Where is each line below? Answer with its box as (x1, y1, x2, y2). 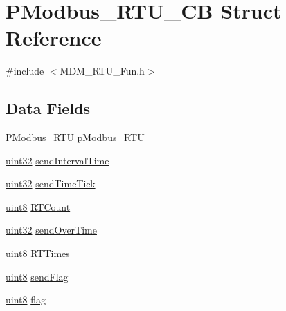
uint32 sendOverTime (6, 223, 97, 237)
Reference (6, 23, 102, 52)
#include (6, 64, 44, 78)
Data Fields (6, 97, 91, 119)
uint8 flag (6, 292, 46, 307)
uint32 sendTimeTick (6, 176, 96, 191)
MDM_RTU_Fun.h (60, 64, 145, 78)
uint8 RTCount (6, 199, 71, 214)
